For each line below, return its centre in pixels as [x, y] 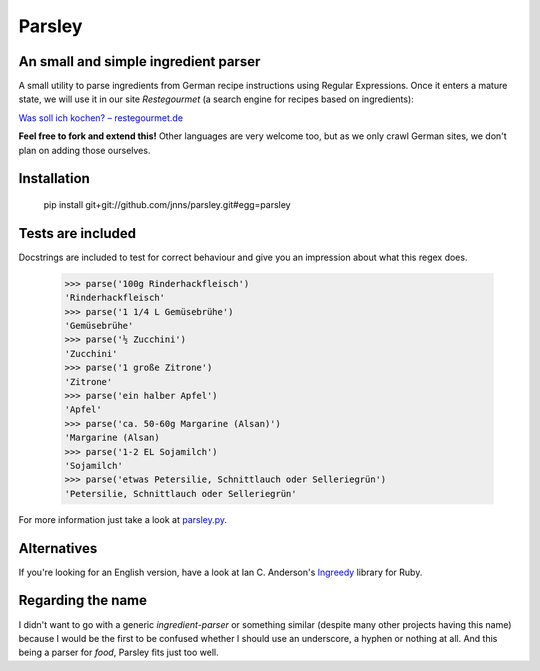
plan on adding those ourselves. [84, 150]
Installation [54, 178]
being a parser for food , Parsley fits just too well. [118, 652]
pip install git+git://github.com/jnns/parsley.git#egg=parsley [167, 205]
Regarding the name [83, 600]
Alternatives [58, 548]
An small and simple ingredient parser [139, 61]
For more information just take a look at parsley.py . [123, 519]
